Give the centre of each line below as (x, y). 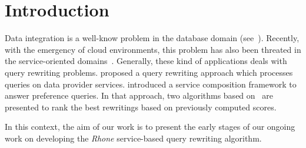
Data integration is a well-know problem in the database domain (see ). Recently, (152, 38)
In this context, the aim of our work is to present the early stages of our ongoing (150, 127)
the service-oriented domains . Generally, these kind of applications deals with (146, 61)
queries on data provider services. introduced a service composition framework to (151, 84)
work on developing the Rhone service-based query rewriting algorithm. (133, 138)
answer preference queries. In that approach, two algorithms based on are (139, 95)
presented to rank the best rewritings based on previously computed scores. (141, 107)
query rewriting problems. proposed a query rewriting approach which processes (149, 72)
